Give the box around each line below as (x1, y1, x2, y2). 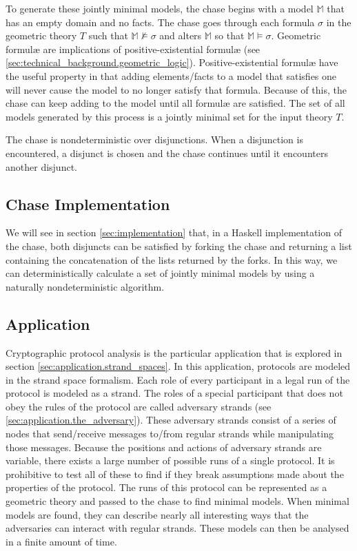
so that (214, 28, 245, 43)
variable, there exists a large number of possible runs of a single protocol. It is (6, 453, 335, 468)
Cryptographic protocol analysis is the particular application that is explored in (6, 345, 343, 360)
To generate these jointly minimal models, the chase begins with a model (6, 1, 314, 15)
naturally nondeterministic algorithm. (6, 279, 165, 293)
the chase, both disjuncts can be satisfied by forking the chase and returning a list (6, 238, 352, 253)
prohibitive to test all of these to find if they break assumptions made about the (6, 466, 344, 481)
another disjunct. (6, 159, 77, 174)
